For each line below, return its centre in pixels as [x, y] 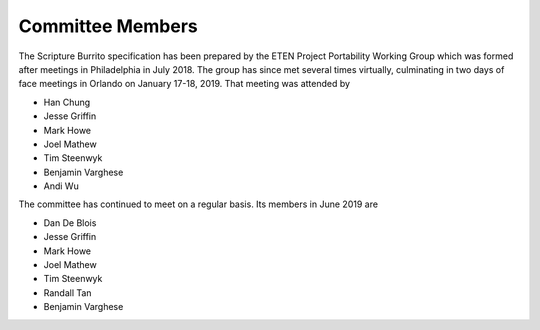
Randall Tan [67, 292]
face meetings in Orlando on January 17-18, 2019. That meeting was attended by [184, 84]
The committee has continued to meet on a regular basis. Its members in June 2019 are [198, 204]
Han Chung [67, 102]
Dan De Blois [70, 222]
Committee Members [108, 26]
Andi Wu [61, 186]
